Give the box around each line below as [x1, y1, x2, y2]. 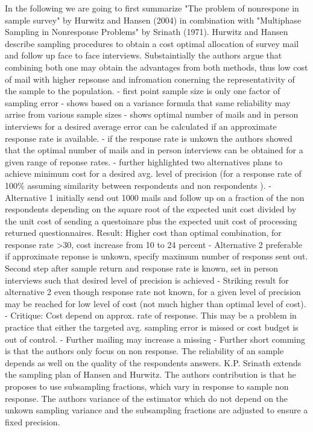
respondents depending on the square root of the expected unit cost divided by [5, 203, 297, 215]
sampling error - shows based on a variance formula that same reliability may [5, 96, 291, 109]
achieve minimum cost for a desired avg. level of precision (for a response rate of [5, 167, 302, 180]
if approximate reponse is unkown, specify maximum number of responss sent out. [5, 250, 308, 262]
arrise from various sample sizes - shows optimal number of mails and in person [5, 108, 299, 121]
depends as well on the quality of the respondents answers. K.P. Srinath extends [5, 356, 302, 369]
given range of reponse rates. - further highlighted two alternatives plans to [5, 155, 283, 168]
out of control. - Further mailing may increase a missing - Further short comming [5, 332, 305, 345]
